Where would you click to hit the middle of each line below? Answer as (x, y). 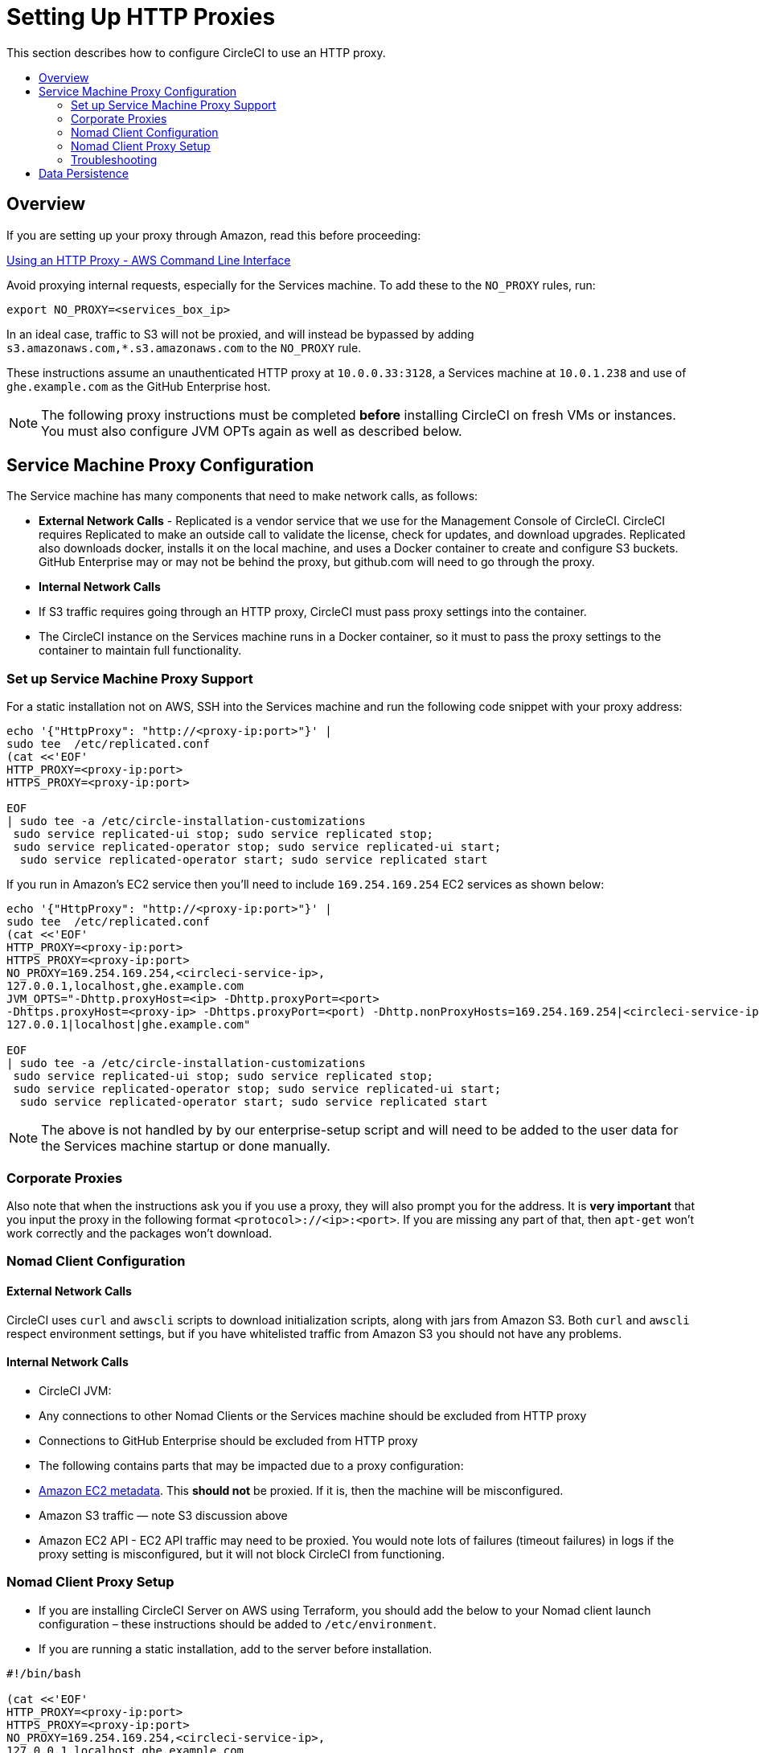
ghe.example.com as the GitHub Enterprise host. (139, 386)
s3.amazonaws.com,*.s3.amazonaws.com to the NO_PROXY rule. (184, 347)
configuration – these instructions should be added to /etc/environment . (238, 1624)
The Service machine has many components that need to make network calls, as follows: (242, 496)
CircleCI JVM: (75, 1390)
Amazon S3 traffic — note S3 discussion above (163, 1515)
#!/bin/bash (44, 1673)
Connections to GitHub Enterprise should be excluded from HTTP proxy (228, 1440)
